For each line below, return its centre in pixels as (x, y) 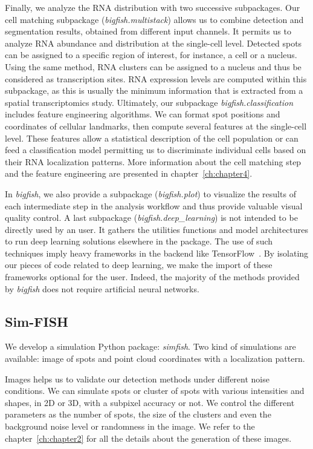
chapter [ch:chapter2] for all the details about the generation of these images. (148, 438)
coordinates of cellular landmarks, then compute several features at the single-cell (156, 126)
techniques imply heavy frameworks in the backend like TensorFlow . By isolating (157, 253)
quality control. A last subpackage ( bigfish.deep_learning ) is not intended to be (151, 218)
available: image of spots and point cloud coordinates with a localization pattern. (155, 359)
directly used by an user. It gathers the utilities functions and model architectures (156, 229)
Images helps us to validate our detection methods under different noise (137, 379)
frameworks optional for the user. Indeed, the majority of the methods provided (152, 277)
